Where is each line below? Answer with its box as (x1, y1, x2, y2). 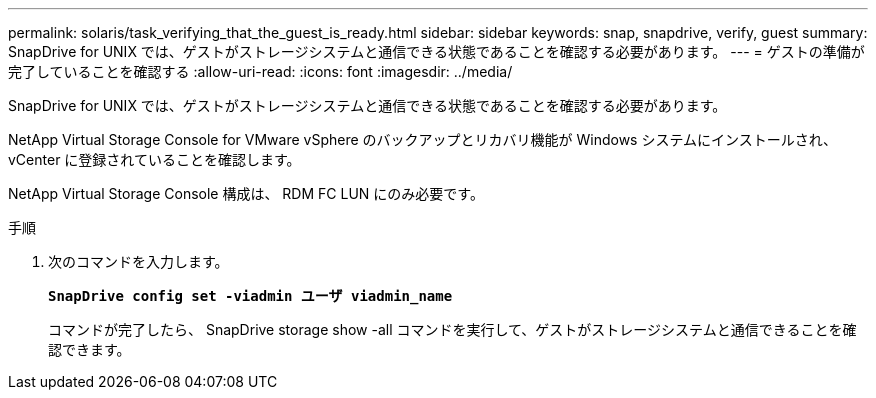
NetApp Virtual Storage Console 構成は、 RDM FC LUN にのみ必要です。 (8, 185, 484, 202)
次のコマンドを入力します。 (48, 253, 229, 270)
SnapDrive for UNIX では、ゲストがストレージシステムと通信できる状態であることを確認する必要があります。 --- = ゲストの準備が (8, 43, 865, 60)
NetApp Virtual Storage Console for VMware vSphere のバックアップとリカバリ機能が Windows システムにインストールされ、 (8, 131, 837, 148)
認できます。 (48, 341, 131, 358)
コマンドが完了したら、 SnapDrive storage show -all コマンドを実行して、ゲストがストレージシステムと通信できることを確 (48, 321, 857, 338)
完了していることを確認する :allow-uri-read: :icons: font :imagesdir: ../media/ (8, 63, 513, 80)
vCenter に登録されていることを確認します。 (8, 151, 301, 168)
